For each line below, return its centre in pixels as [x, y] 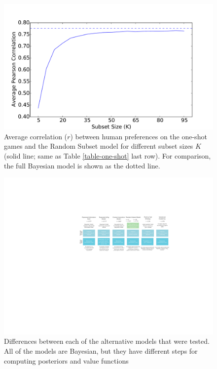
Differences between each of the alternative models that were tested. [107, 341]
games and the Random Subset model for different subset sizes [99, 146]
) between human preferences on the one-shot [139, 136]
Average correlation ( [36, 136]
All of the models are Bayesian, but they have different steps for [101, 350]
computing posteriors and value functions [66, 360]
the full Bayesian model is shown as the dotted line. [82, 165]
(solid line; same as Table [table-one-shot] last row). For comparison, [108, 156]
